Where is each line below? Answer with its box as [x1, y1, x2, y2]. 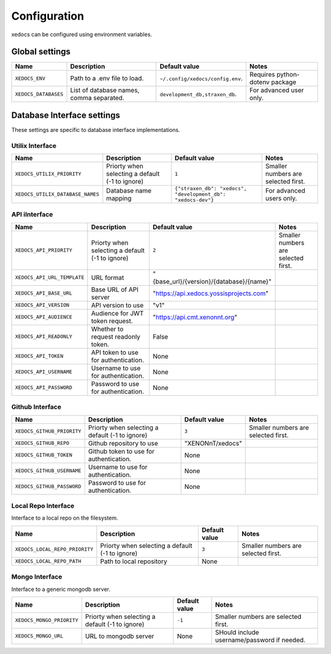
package [271, 78, 297, 87]
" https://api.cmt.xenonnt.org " [152, 313, 238, 321]
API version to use [91, 301, 144, 309]
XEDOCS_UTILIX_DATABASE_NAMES [15, 191, 99, 198]
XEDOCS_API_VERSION [15, 302, 70, 309]
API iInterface [11, 210, 53, 219]
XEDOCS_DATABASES [15, 91, 64, 98]
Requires [249, 71, 275, 79]
